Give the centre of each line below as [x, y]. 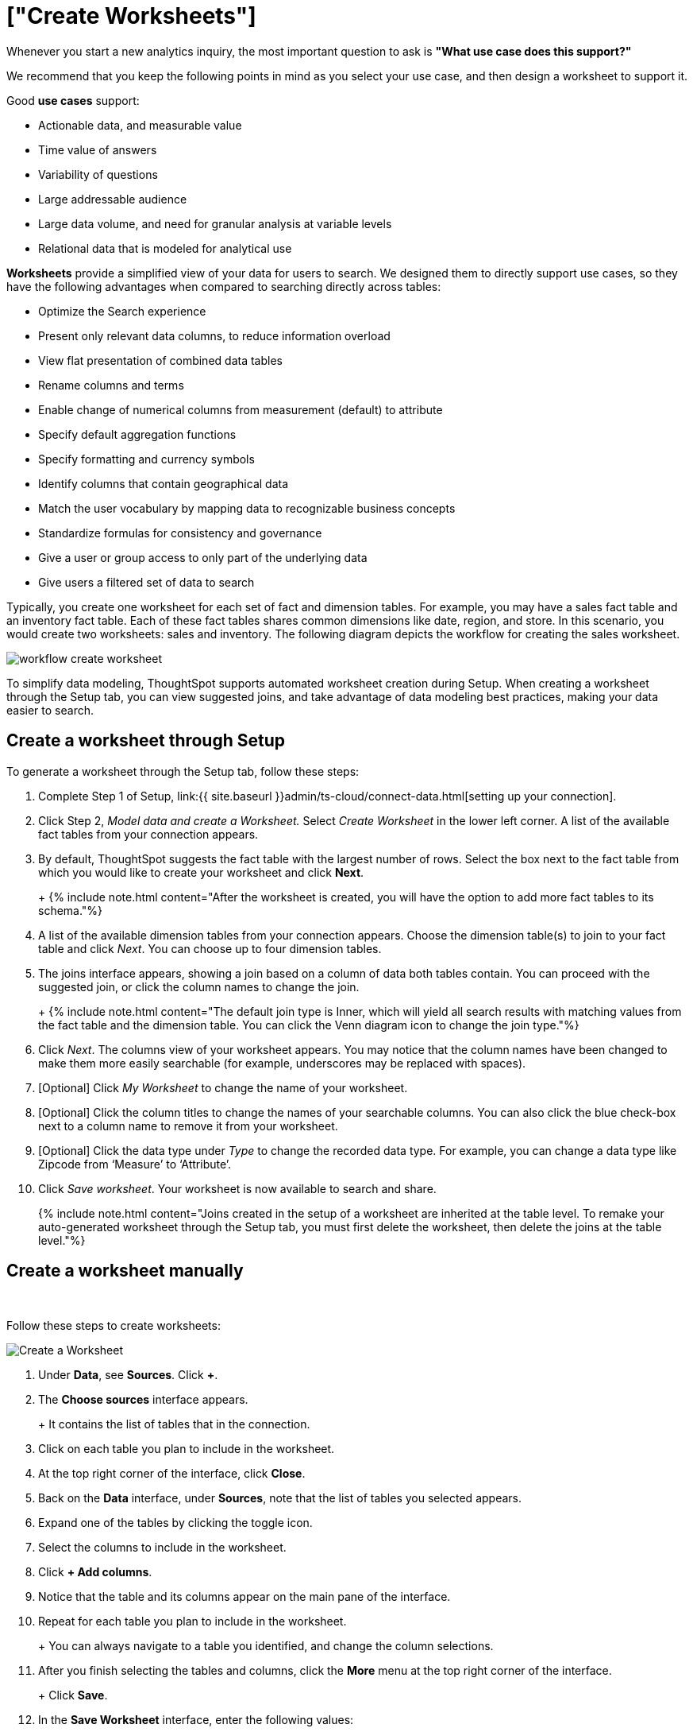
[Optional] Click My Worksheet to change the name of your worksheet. [223, 1087]
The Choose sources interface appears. [143, 1400]
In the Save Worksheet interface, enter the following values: [196, 1720]
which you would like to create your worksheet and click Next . [201, 872]
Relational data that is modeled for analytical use [165, 248]
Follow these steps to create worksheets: [114, 1326]
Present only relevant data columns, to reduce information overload [214, 335]
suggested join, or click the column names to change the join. [199, 986]
